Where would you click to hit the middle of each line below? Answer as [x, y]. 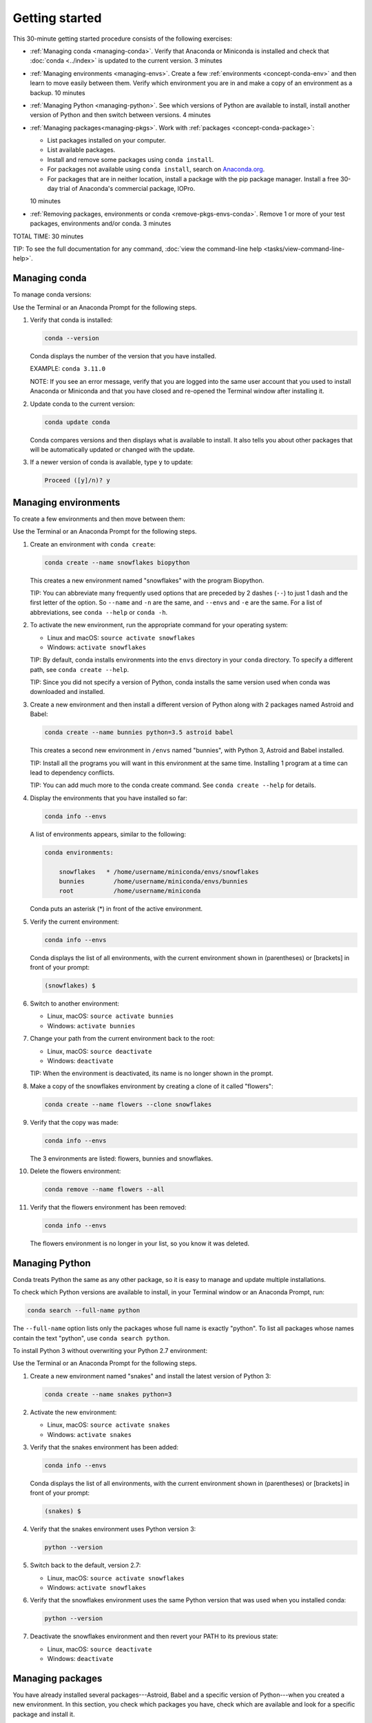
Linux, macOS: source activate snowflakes [116, 1578]
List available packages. [81, 150]
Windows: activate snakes [90, 1434]
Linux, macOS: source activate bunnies [111, 1016]
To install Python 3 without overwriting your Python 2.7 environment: [110, 1351]
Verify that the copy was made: [74, 1122]
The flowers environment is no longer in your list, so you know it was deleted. [140, 1243]
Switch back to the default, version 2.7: [85, 1565]
